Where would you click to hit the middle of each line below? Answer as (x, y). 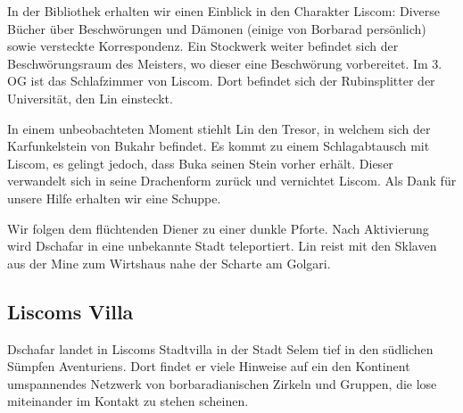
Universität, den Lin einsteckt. (90, 98)
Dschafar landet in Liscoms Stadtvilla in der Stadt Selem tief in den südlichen (220, 348)
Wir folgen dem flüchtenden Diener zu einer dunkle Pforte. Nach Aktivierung (218, 228)
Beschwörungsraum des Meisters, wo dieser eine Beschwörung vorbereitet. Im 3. (225, 63)
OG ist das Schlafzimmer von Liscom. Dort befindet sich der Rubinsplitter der (221, 81)
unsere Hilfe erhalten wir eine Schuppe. (114, 198)
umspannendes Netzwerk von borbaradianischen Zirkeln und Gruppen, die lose (222, 383)
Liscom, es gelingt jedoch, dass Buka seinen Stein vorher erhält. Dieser (200, 163)
